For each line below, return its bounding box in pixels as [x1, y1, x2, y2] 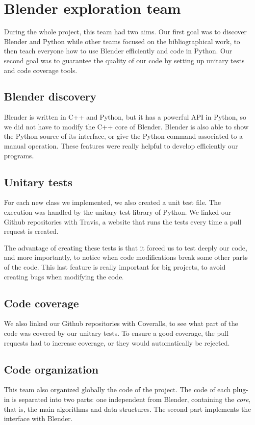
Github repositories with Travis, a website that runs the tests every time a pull [4, 216, 242, 226]
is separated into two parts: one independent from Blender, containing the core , [12, 394, 251, 404]
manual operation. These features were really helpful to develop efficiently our [4, 141, 238, 151]
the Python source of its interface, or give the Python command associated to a [4, 131, 243, 141]
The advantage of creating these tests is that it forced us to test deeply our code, [4, 242, 247, 252]
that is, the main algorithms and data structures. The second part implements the [4, 403, 251, 414]
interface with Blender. [4, 413, 73, 424]
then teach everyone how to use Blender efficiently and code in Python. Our [4, 46, 232, 56]
